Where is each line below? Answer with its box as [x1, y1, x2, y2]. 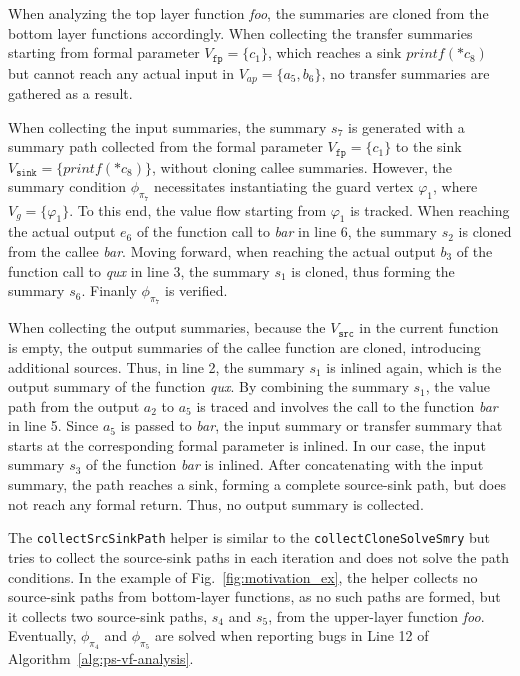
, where [432, 176, 478, 197]
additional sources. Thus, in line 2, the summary [8, 356, 305, 377]
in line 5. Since [8, 415, 99, 436]
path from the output [8, 395, 140, 416]
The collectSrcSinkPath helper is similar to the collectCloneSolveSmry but [8, 527, 491, 548]
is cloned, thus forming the [291, 260, 455, 281]
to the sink [395, 136, 462, 157]
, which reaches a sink [267, 42, 402, 63]
